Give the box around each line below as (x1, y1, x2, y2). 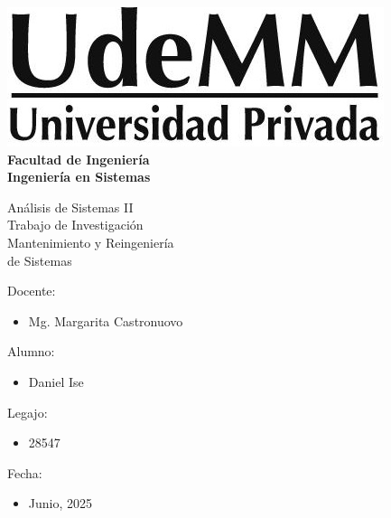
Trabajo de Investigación (7, 215, 144, 234)
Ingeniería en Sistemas (7, 167, 151, 186)
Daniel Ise (28, 372, 84, 391)
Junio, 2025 (28, 494, 93, 513)
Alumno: (7, 342, 55, 361)
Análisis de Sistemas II (7, 197, 134, 216)
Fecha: (7, 463, 42, 482)
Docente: (7, 281, 56, 300)
